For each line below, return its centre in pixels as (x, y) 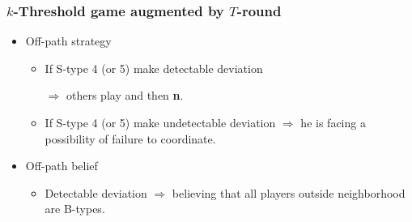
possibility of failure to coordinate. (130, 138)
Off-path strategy (68, 41)
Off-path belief (62, 166)
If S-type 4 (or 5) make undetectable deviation (160, 122)
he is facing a (333, 122)
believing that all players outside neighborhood (289, 192)
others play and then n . (125, 95)
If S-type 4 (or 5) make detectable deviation (154, 68)
